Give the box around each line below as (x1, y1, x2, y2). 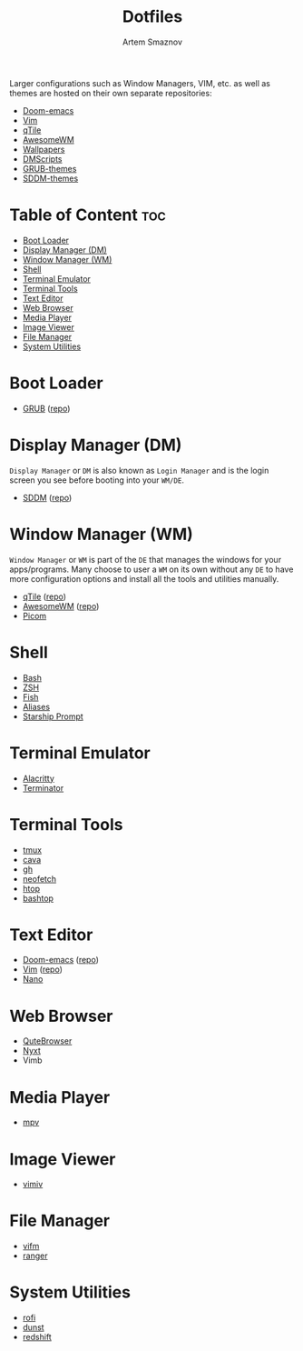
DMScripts (22, 153, 63, 165)
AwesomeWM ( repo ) (22, 600, 100, 611)
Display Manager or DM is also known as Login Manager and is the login (9, 465, 269, 475)
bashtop (22, 893, 54, 904)
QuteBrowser (22, 1036, 73, 1046)
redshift (22, 1332, 52, 1343)
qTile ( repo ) (22, 591, 66, 602)
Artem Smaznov (122, 36, 183, 47)
